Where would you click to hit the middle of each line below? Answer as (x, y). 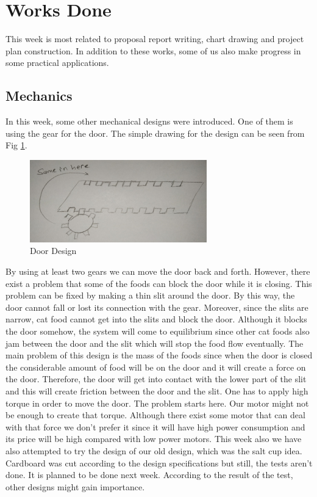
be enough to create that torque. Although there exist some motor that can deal (155, 415)
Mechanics (39, 96)
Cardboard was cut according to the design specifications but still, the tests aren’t (159, 463)
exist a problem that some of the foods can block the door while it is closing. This (159, 283)
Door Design (53, 251)
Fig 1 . (16, 145)
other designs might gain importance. (75, 486)
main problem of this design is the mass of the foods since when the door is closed (159, 355)
